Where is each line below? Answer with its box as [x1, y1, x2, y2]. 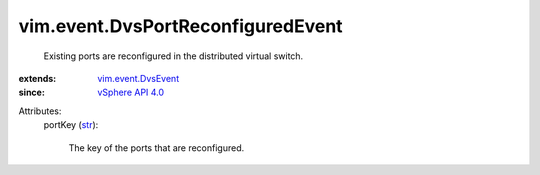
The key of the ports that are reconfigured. [68, 141, 245, 154]
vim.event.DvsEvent [97, 72, 180, 84]
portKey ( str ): [43, 119, 99, 131]
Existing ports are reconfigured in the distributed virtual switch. [43, 50, 304, 62]
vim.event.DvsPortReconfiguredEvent [18, 15, 344, 37]
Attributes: [18, 105, 62, 117]
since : [18, 86, 45, 99]
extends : [18, 72, 57, 84]
